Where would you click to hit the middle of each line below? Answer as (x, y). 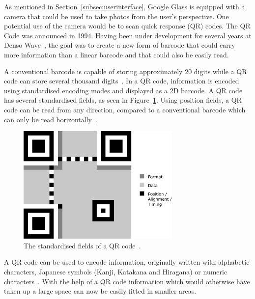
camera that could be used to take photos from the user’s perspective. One (116, 16)
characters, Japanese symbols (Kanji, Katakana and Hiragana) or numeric (116, 271)
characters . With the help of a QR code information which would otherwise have (127, 281)
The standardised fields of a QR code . (82, 245)
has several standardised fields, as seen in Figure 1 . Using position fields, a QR (123, 100)
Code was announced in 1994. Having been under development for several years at (128, 35)
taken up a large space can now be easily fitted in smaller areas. (100, 291)
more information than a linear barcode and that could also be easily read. (116, 54)
